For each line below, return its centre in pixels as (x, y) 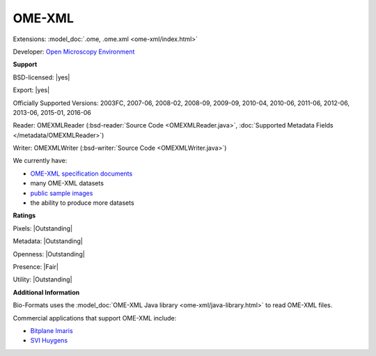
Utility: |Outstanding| (42, 279)
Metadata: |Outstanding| (48, 241)
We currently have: (40, 161)
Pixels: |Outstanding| (43, 228)
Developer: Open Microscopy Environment (74, 52)
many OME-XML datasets (67, 183)
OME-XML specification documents (81, 173)
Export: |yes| (31, 90)
